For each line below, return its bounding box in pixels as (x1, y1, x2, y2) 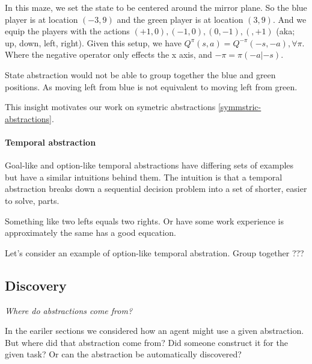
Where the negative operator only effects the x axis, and (5, 48, 212, 61)
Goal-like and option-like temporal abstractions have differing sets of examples (5, 159, 294, 171)
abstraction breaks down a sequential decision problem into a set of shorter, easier (5, 182, 307, 195)
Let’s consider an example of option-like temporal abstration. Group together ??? (5, 246, 304, 259)
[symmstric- (218, 100, 262, 113)
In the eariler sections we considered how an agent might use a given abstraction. (5, 324, 304, 337)
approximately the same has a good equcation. (5, 226, 176, 239)
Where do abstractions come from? (5, 304, 133, 316)
